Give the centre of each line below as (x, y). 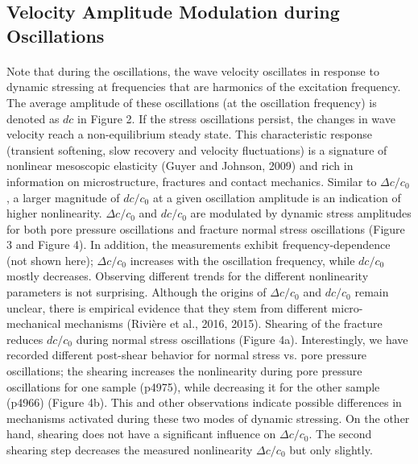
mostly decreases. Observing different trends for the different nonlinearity (188, 276)
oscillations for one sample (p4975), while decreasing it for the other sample (193, 386)
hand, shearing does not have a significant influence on (141, 434)
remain (372, 292)
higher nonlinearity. (54, 213)
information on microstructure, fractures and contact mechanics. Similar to (192, 181)
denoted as (33, 118)
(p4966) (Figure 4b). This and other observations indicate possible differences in (204, 402)
